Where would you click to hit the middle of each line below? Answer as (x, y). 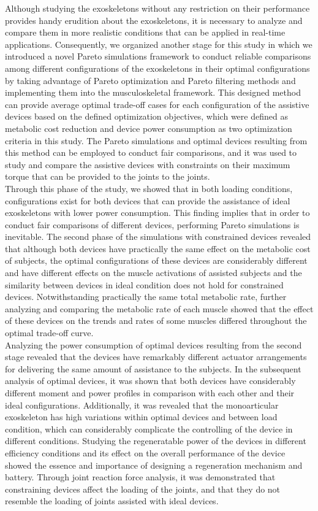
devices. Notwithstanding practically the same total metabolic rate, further (146, 297)
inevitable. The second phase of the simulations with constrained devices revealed (158, 236)
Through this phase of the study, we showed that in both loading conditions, (149, 188)
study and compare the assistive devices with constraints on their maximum (148, 164)
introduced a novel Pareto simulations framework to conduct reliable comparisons (158, 56)
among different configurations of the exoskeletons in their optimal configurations (157, 68)
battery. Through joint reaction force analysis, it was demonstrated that (140, 477)
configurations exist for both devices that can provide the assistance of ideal (148, 200)
